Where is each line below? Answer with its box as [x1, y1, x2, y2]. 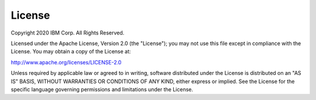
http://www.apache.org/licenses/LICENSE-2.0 [11, 58, 122, 65]
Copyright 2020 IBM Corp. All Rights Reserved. [11, 29, 125, 36]
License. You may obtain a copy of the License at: [11, 48, 131, 55]
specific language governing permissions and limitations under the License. [11, 85, 193, 93]
